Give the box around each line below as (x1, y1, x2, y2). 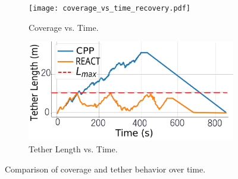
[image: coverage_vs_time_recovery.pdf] (29, 4, 191, 12)
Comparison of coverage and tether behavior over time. (5, 162, 206, 175)
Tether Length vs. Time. (29, 142, 118, 155)
